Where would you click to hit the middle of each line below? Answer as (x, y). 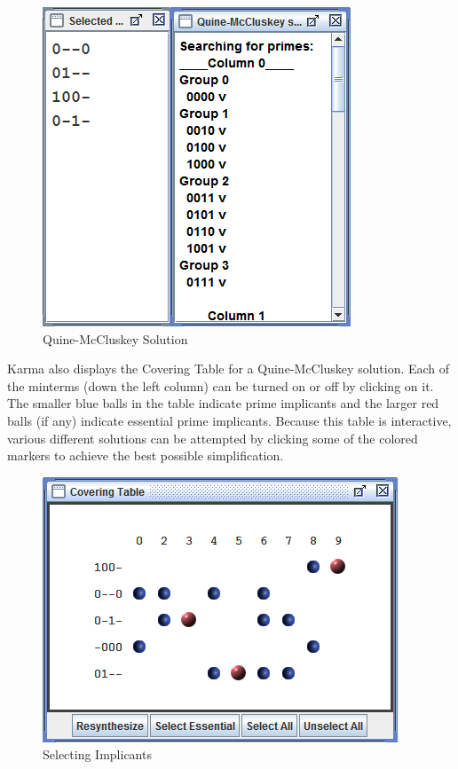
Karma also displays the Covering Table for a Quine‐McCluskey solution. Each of (229, 369)
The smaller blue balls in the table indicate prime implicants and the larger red (223, 403)
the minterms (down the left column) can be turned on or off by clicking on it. (221, 385)
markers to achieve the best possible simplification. (146, 455)
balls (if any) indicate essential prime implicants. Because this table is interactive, (229, 420)
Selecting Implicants (97, 754)
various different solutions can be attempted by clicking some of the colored (213, 438)
